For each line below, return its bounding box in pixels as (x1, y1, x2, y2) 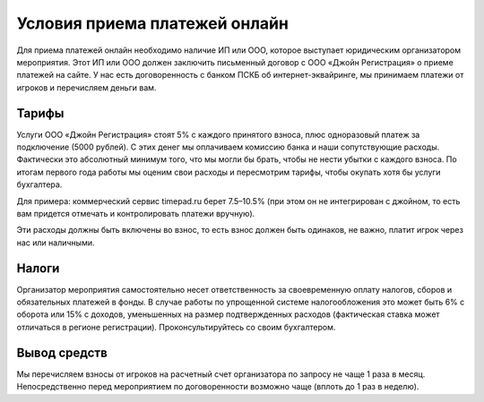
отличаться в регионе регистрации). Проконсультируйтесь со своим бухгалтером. (16, 321, 336, 332)
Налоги (16, 261, 60, 276)
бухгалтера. (16, 179, 63, 190)
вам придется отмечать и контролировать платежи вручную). (16, 208, 255, 218)
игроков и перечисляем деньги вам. (16, 81, 157, 93)
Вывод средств (16, 345, 108, 360)
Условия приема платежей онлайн (16, 13, 289, 33)
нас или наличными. (16, 237, 95, 248)
